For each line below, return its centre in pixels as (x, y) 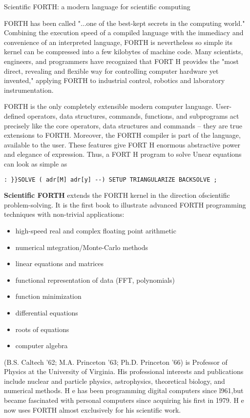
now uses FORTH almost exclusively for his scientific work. (93, 409)
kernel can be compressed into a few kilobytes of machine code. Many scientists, (124, 52)
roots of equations (42, 329)
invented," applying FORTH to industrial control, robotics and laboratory (115, 80)
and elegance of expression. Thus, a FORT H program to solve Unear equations (123, 154)
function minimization (48, 296)
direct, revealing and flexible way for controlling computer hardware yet (111, 71)
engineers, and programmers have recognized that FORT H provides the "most (121, 61)
